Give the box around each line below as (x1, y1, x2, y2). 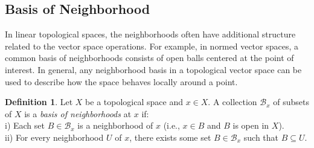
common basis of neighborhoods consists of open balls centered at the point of (5, 51, 294, 64)
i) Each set (5, 119, 45, 132)
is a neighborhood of (77, 119, 153, 132)
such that (243, 130, 279, 143)
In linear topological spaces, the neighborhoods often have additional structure (5, 28, 296, 40)
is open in (232, 119, 269, 132)
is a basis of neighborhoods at (24, 107, 132, 120)
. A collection (208, 95, 257, 108)
